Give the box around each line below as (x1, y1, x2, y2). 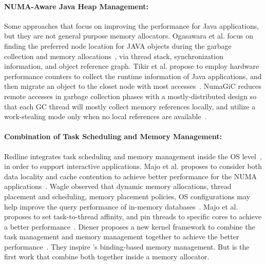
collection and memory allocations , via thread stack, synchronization (4, 50, 223, 61)
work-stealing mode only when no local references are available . (4, 111, 207, 122)
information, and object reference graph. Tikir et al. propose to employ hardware (4, 61, 259, 71)
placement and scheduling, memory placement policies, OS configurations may (4, 191, 251, 201)
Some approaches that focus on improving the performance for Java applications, (4, 20, 259, 31)
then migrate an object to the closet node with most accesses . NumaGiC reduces (4, 81, 261, 91)
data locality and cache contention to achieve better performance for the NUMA (4, 171, 257, 181)
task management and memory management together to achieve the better (4, 231, 239, 242)
